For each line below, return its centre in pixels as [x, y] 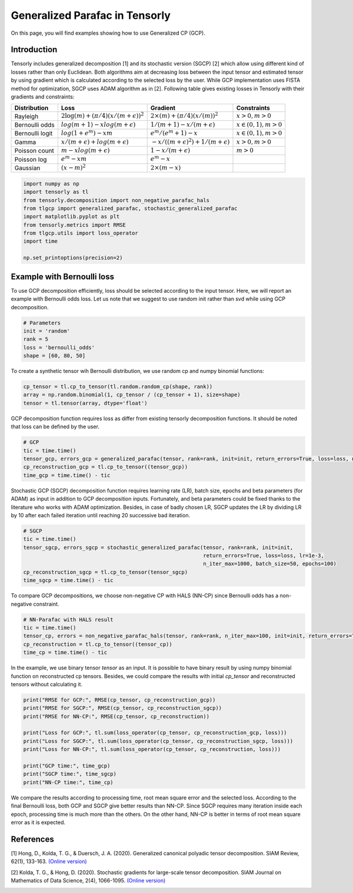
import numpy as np [51, 183]
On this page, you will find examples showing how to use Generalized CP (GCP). [108, 33]
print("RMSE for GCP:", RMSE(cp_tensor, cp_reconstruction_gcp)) [119, 700]
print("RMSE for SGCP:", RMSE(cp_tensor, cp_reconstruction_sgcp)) [123, 708]
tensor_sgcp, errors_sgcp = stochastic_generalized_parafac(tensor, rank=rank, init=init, [158, 547]
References [32, 839]
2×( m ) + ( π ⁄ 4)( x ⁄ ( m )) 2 [184, 115]
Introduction [34, 50]
